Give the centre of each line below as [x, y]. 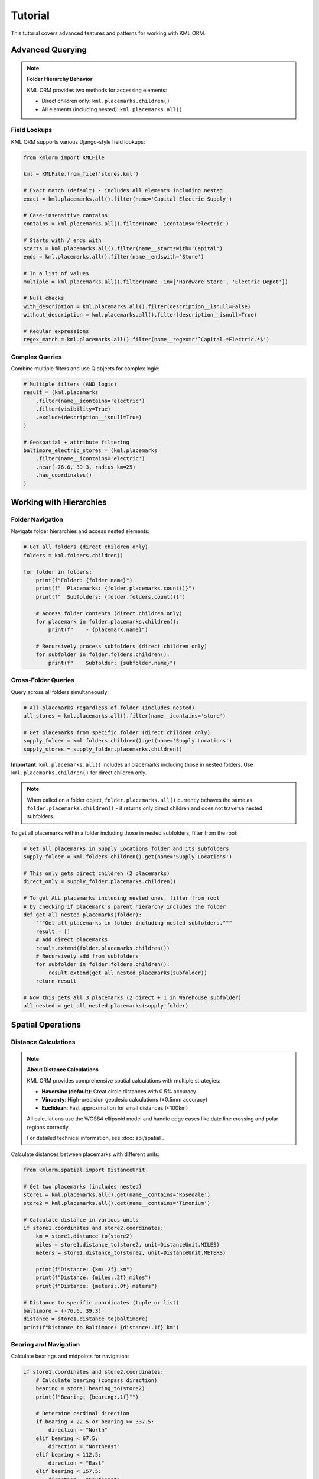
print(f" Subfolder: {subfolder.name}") [112, 663]
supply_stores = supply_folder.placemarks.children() [103, 749]
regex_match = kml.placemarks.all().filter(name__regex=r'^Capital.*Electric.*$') [147, 340]
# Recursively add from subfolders [87, 956]
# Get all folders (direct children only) [86, 547]
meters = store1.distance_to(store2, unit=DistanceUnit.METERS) [131, 1253]
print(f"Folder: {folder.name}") [84, 580]
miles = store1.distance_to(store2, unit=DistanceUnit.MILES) [128, 1244]
